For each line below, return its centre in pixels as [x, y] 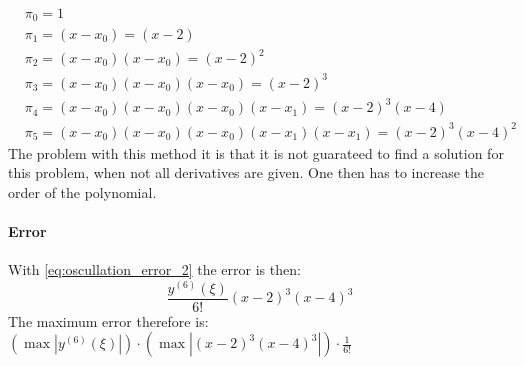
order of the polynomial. [82, 191]
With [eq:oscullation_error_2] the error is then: [154, 269]
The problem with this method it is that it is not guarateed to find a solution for [256, 152]
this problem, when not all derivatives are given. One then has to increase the [246, 172]
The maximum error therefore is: [108, 320]
